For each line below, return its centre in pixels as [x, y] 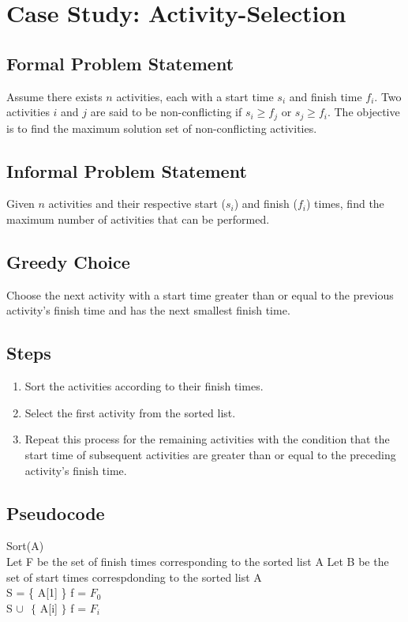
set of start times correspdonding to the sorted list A [134, 577]
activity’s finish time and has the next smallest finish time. [148, 310]
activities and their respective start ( [137, 204]
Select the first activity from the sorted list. [130, 412]
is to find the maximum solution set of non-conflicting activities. [162, 128]
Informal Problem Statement [127, 170]
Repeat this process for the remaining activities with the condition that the [207, 439]
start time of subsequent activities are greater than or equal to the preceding [210, 454]
